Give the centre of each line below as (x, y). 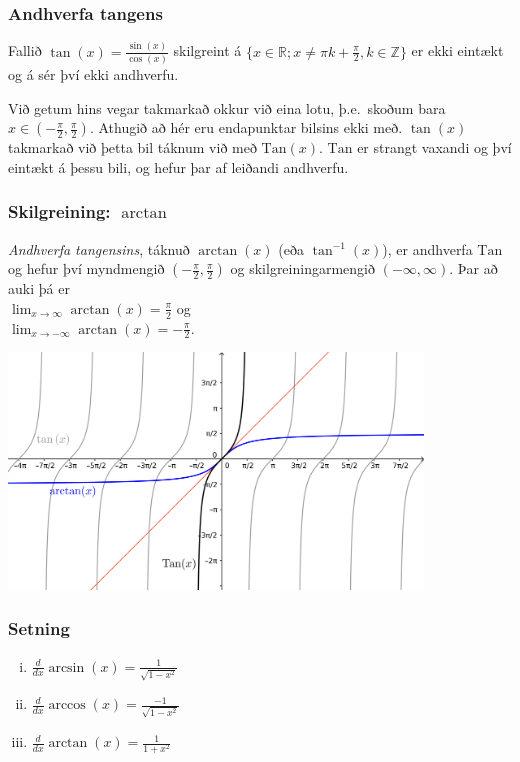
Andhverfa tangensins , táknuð (99, 248)
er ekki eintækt (457, 50)
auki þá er (39, 288)
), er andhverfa (427, 248)
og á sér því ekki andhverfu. (93, 73)
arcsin (66, 667)
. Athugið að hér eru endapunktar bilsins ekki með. (246, 127)
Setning (39, 628)
